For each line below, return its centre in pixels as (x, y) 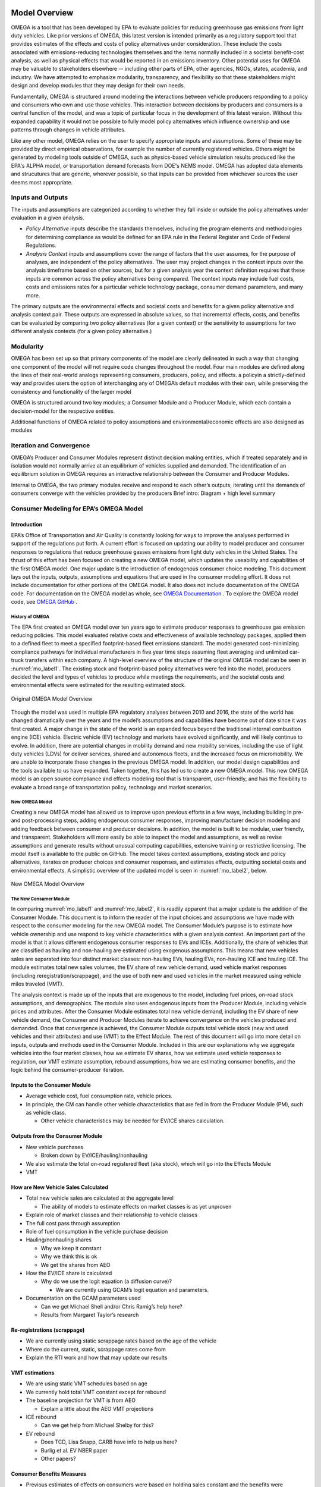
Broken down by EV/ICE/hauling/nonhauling (94, 1155)
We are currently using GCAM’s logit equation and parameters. (132, 1290)
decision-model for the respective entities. (63, 411)
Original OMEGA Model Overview (52, 698)
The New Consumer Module (40, 899)
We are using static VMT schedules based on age (87, 1384)
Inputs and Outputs (40, 197)
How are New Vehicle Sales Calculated (60, 1187)
